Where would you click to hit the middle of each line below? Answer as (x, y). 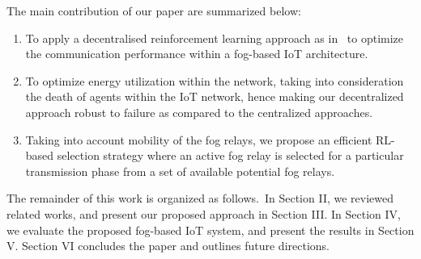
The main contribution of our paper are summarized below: (154, 10)
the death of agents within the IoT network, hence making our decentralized (215, 96)
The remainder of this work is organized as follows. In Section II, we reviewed (200, 198)
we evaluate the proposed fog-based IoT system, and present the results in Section (210, 230)
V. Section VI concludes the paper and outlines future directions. (168, 246)
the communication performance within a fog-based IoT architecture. (197, 54)
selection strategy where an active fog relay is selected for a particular (230, 155)
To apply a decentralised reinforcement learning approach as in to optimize (215, 38)
